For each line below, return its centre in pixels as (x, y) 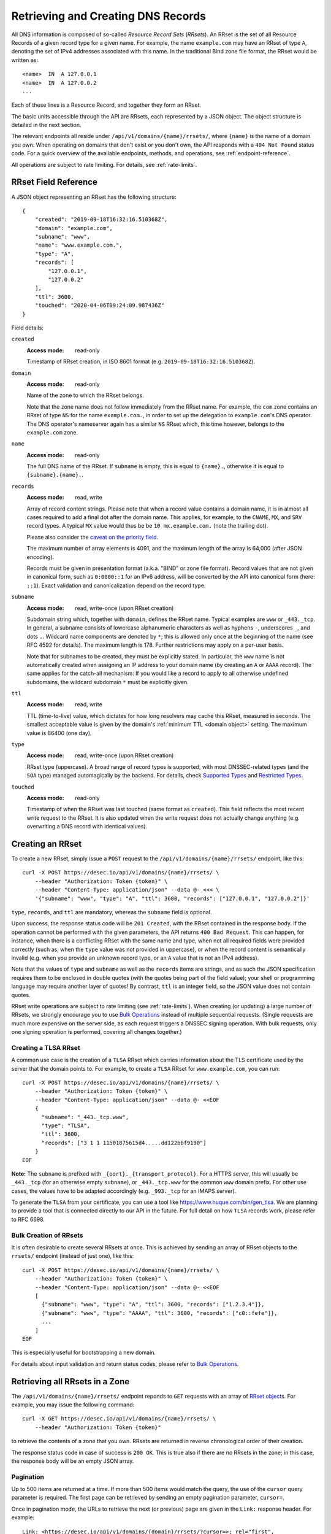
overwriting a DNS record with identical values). (87, 827)
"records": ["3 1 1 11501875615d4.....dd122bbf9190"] (124, 1143)
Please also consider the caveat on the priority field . (93, 537)
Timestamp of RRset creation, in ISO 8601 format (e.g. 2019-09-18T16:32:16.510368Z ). (141, 361)
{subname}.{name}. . (55, 475)
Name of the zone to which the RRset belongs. (85, 395)
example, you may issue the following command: (73, 1405)
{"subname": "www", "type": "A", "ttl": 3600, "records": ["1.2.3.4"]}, (153, 1305)
